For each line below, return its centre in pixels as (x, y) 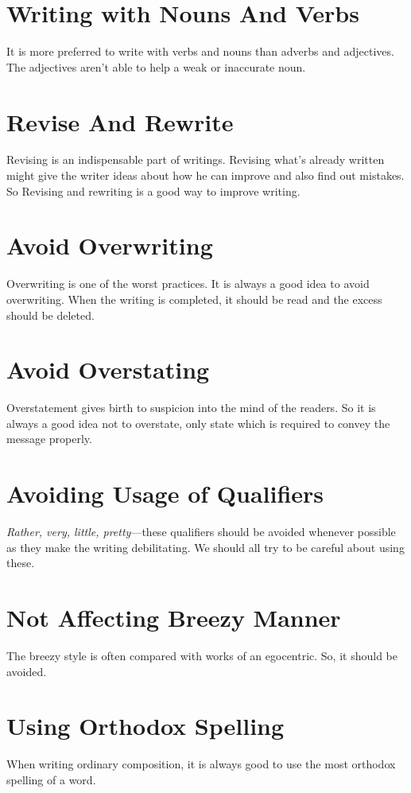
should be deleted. (50, 315)
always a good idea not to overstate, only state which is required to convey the (198, 423)
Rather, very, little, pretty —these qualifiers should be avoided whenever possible (201, 532)
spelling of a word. (51, 779)
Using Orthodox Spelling (145, 726)
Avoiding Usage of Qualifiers (165, 494)
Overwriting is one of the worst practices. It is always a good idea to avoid (188, 284)
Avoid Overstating (108, 369)
